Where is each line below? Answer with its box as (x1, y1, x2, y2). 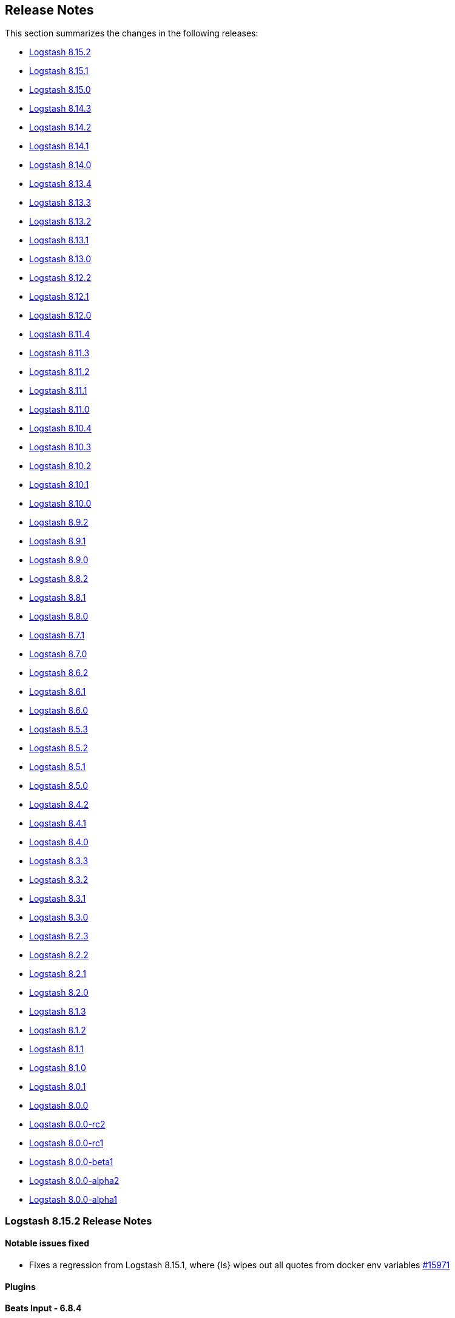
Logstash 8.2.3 (29, 931, 89, 942)
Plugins (5, 1281, 36, 1292)
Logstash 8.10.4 (29, 423, 92, 434)
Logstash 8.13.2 (29, 216, 92, 227)
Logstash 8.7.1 (29, 630, 85, 641)
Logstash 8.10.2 (29, 461, 92, 471)
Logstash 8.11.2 (29, 367, 90, 377)
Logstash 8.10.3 (29, 442, 92, 453)
